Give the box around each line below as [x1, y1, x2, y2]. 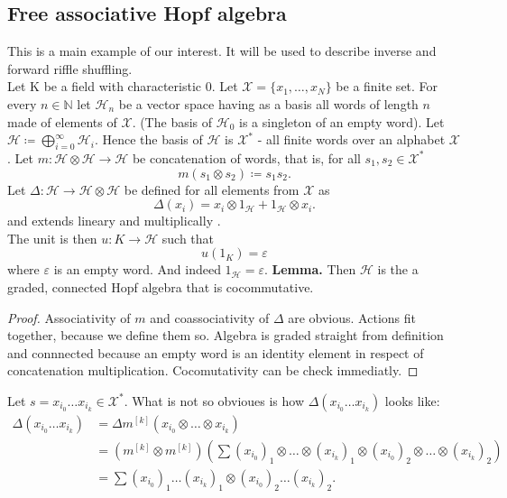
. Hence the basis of [94, 130, 203, 149]
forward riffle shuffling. [7, 59, 133, 78]
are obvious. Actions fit [288, 308, 416, 327]
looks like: [384, 391, 440, 410]
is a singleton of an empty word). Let [238, 112, 445, 131]
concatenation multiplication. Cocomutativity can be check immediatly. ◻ [7, 361, 419, 380]
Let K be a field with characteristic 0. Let [7, 77, 238, 96]
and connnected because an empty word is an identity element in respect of [7, 343, 424, 362]
